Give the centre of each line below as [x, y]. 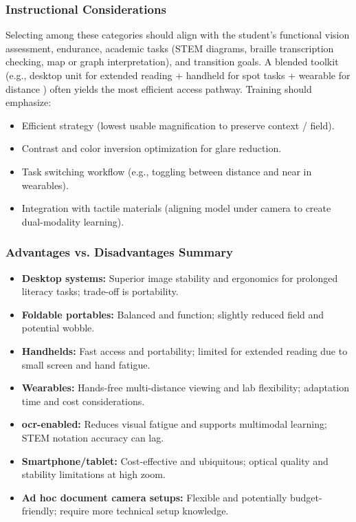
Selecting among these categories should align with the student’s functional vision [178, 35]
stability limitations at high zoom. [93, 474]
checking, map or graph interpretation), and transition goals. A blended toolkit [172, 62]
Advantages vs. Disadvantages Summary [120, 252]
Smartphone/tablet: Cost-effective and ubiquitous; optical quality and [175, 460]
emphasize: [29, 102]
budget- [306, 497]
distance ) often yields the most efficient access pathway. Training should [159, 88]
